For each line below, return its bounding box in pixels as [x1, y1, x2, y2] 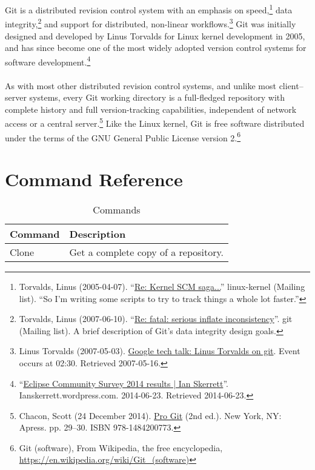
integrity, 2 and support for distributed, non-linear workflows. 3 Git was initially [5, 16, 296, 30]
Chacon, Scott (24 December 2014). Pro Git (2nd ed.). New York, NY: [19, 409, 282, 421]
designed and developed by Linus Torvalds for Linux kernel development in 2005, [5, 29, 305, 42]
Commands [93, 202, 141, 217]
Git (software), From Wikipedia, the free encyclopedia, [19, 441, 223, 454]
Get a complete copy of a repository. [69, 244, 224, 259]
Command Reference [5, 167, 183, 191]
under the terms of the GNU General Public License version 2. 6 [5, 129, 241, 144]
